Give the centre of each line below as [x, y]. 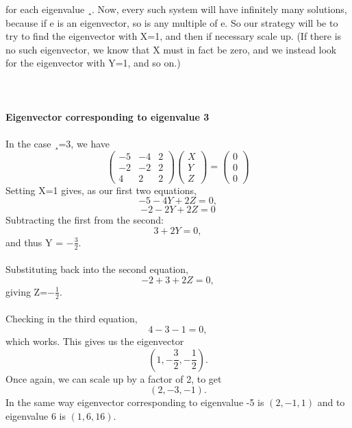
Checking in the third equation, [72, 319]
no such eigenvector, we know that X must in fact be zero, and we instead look [171, 49]
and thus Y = [35, 242]
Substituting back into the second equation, [97, 269]
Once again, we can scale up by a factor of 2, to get [114, 378]
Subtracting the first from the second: [85, 220]
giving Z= [27, 291]
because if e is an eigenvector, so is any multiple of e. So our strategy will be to [172, 22]
